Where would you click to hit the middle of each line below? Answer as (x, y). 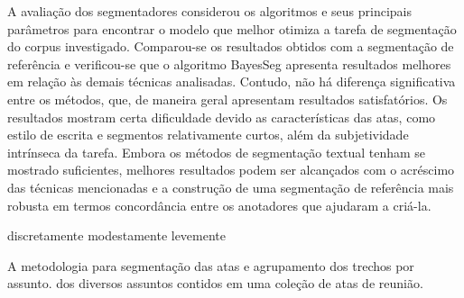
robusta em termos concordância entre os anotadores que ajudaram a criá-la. (219, 205)
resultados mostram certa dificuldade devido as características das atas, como (222, 117)
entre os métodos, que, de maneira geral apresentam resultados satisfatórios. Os (227, 99)
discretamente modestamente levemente (117, 235)
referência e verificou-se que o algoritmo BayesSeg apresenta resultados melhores (229, 63)
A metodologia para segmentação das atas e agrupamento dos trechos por (211, 265)
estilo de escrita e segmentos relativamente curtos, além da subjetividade (208, 135)
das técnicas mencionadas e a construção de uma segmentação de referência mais (231, 187)
